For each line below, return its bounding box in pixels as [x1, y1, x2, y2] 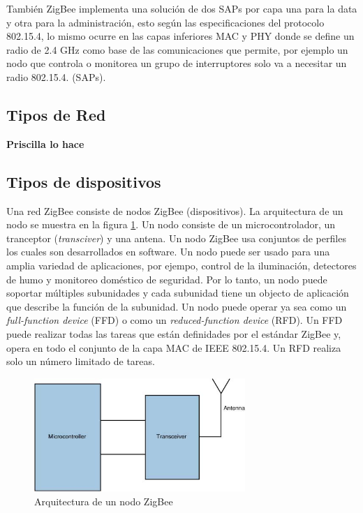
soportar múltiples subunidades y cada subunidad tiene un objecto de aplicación [6, 285, 349, 300]
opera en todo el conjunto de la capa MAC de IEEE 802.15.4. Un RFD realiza [6, 340, 341, 355]
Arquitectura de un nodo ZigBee [34, 493, 173, 508]
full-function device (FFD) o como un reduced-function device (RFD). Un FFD [6, 313, 343, 327]
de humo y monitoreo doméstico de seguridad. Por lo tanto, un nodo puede [6, 272, 327, 286]
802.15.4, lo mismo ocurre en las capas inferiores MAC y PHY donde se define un [6, 29, 355, 43]
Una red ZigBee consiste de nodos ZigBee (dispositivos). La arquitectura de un [6, 203, 343, 218]
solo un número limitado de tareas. [6, 354, 155, 369]
